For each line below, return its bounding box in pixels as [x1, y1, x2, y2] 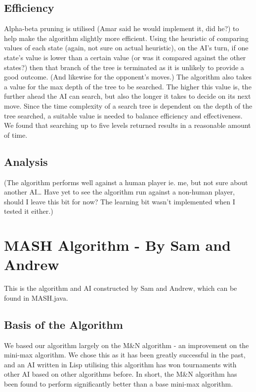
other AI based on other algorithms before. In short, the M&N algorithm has [4, 369, 237, 379]
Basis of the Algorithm [4, 316, 123, 332]
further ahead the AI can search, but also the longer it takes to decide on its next [4, 91, 251, 101]
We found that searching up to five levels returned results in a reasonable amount [4, 120, 251, 130]
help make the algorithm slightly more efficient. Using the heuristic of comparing [4, 33, 249, 43]
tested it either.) [4, 206, 53, 216]
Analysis [4, 154, 48, 169]
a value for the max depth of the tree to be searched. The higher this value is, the [4, 81, 252, 91]
